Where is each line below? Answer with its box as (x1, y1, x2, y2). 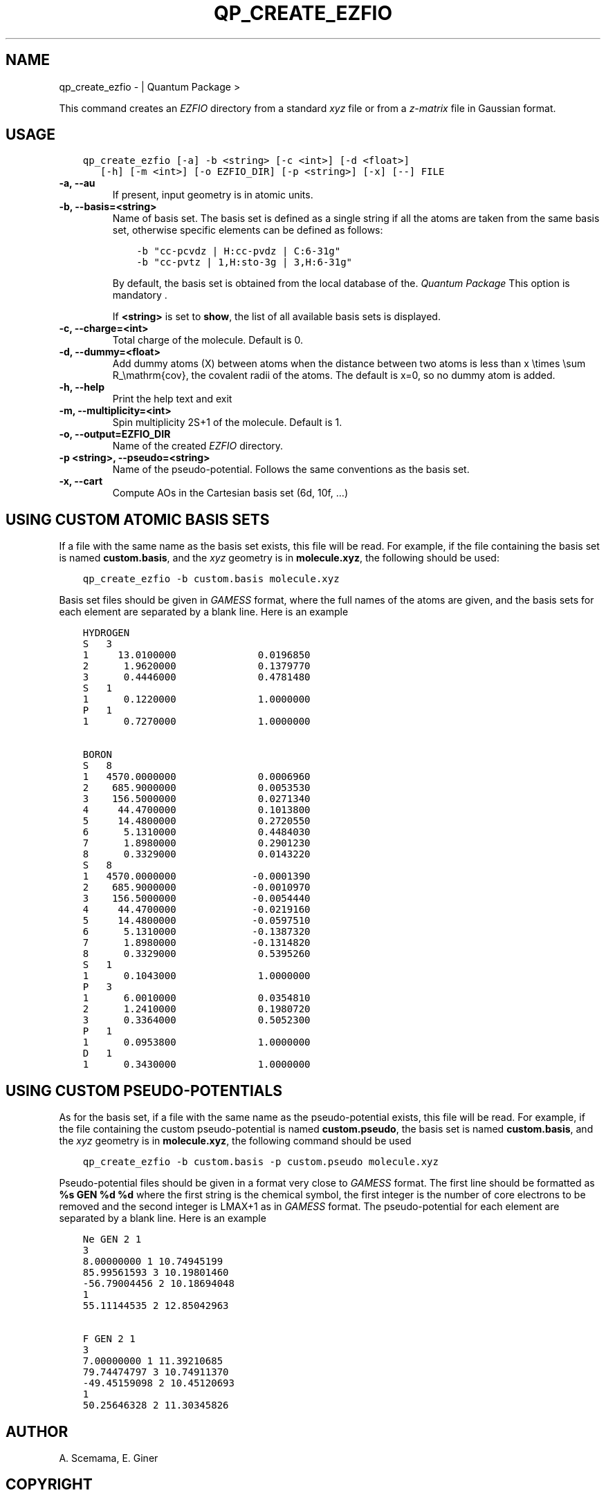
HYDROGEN (82, 627, 130, 639)
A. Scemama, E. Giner (59, 1451, 158, 1464)
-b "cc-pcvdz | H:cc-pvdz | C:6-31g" (136, 245, 341, 257)
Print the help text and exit (112, 393, 232, 405)
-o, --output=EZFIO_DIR (59, 428, 171, 440)
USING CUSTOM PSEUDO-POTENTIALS (6, 1081, 283, 1099)
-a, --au (59, 177, 95, 189)
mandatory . (112, 289, 167, 301)
